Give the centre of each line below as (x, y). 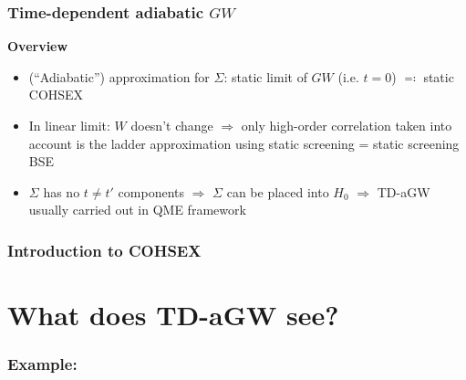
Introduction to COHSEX (104, 250)
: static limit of (265, 76)
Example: (42, 364)
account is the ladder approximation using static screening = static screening (244, 143)
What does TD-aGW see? (173, 314)
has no (62, 191)
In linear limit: (69, 125)
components (151, 191)
